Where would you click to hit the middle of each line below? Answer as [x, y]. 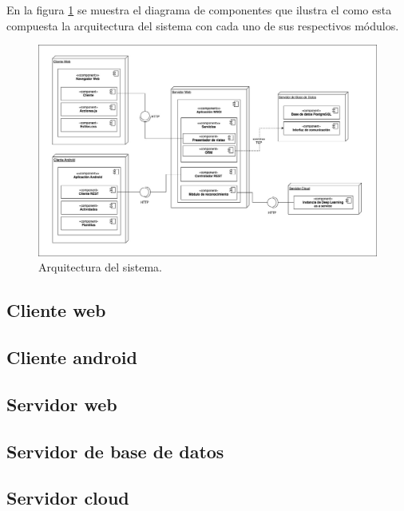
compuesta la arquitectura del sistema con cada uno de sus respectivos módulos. [203, 25]
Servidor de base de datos [115, 451]
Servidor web [62, 404]
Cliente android [72, 357]
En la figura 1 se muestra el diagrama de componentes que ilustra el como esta [199, 10]
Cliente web [56, 310]
